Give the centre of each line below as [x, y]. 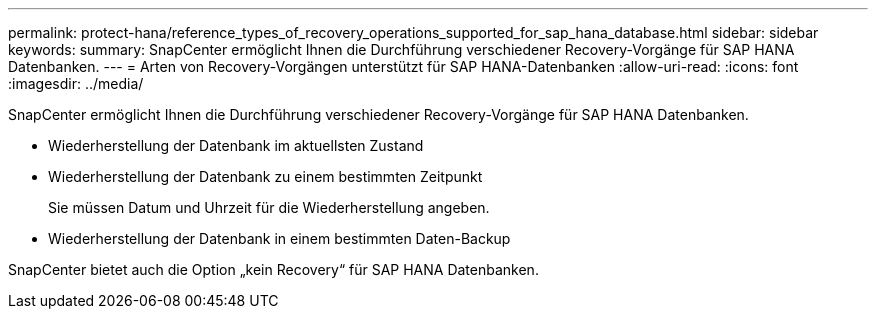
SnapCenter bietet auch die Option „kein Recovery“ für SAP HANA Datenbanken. [273, 269]
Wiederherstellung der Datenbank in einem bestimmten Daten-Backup [279, 238]
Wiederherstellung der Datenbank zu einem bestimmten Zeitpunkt [265, 176]
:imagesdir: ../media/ [76, 83]
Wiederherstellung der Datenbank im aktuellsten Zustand [236, 145]
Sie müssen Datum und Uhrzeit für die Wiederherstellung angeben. [269, 207]
